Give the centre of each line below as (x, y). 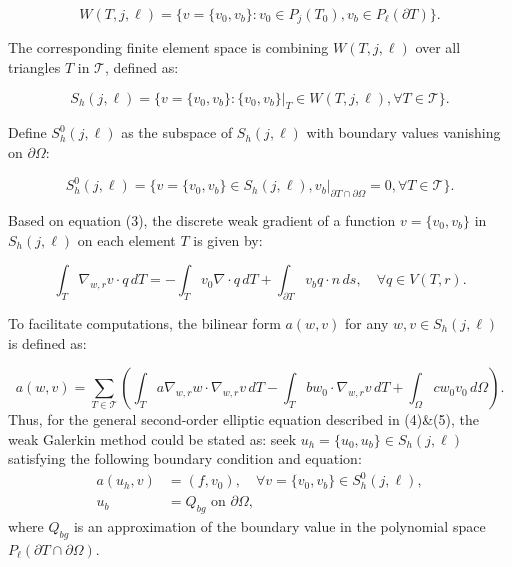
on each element (126, 239)
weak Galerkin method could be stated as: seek (152, 438)
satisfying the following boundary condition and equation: (185, 458)
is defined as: (47, 342)
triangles (34, 67)
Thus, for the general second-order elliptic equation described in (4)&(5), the (244, 419)
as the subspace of (177, 132)
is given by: (228, 239)
